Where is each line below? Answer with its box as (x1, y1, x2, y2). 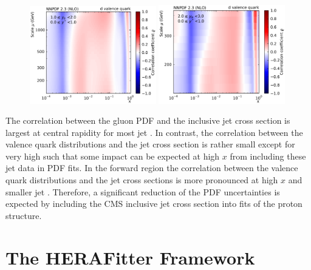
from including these (230, 149, 306, 162)
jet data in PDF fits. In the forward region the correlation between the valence (5, 161, 298, 174)
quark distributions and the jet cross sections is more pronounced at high (5, 174, 278, 186)
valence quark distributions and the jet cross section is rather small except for (5, 138, 295, 150)
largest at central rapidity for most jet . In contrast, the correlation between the (5, 126, 303, 138)
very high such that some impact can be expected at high (5, 149, 220, 162)
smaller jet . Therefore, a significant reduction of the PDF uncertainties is (5, 185, 280, 198)
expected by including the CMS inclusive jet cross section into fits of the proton (5, 197, 302, 210)
